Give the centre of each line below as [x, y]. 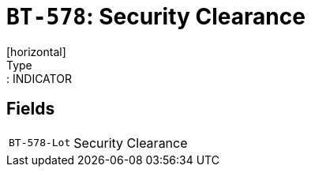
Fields [31, 109]
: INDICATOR [39, 78]
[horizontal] [36, 51]
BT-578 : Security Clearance [156, 17]
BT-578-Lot [40, 143]
